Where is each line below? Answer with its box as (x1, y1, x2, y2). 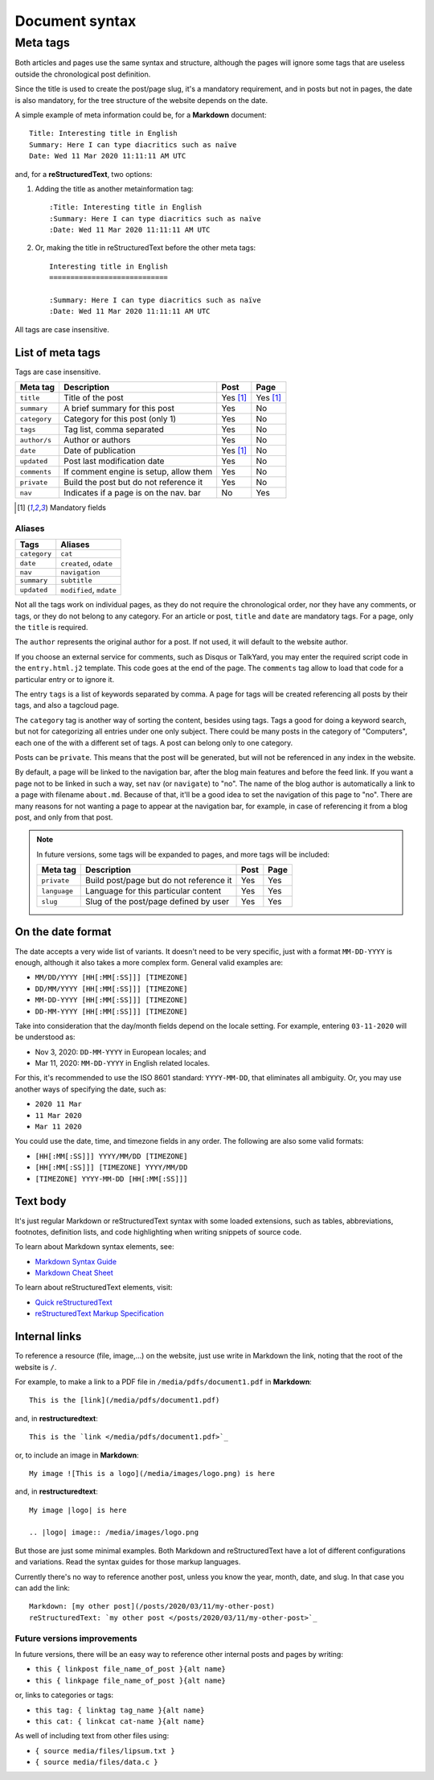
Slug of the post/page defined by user (85, 896, 230, 907)
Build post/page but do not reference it (85, 875, 232, 886)
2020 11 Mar (35, 1100, 82, 1109)
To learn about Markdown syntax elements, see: (14, 1242, 174, 1252)
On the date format (14, 925, 112, 939)
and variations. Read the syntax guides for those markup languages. (14, 1557, 241, 1567)
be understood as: (14, 1032, 76, 1042)
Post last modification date (63, 455, 165, 467)
